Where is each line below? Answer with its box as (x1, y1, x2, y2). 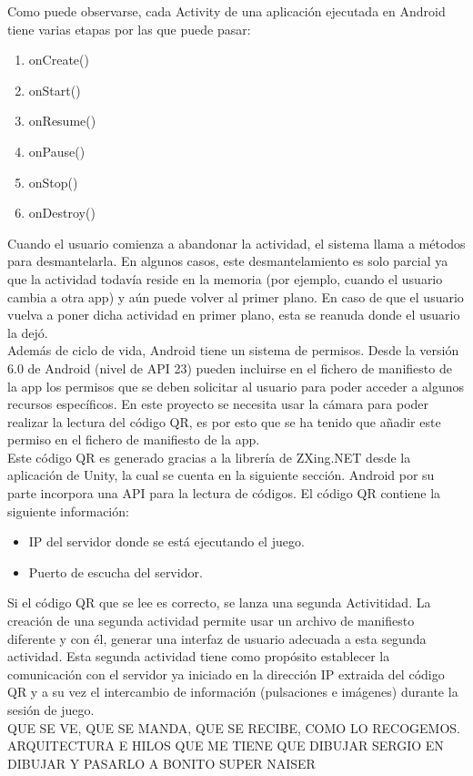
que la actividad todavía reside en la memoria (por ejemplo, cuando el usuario (7, 269, 443, 288)
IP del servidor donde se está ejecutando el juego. (28, 532, 305, 551)
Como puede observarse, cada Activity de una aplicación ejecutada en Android (7, 2, 446, 20)
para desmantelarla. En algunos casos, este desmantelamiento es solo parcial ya (7, 251, 448, 271)
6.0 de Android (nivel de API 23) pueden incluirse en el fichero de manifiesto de (7, 358, 452, 377)
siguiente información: (7, 501, 129, 520)
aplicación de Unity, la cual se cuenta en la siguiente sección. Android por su (7, 465, 435, 485)
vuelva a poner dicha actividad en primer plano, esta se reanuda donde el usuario (7, 305, 460, 324)
